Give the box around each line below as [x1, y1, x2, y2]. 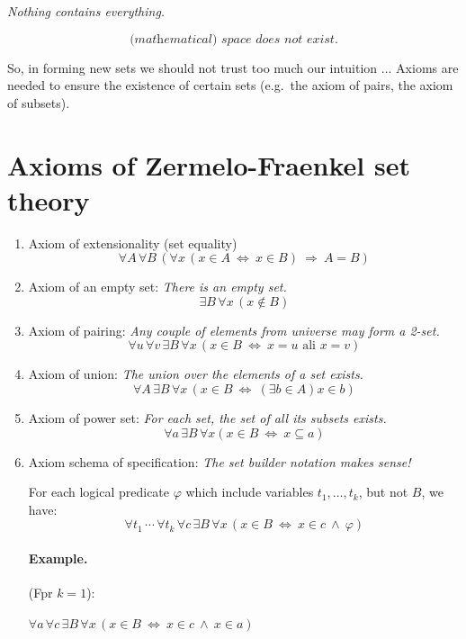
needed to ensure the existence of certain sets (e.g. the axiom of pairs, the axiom [7, 76, 453, 94]
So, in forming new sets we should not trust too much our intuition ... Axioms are [7, 58, 459, 76]
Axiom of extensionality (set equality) [28, 233, 237, 252]
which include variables [185, 482, 314, 501]
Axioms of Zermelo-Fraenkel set [7, 146, 410, 183]
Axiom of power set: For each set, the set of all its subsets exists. [28, 409, 387, 427]
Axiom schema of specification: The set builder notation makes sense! [28, 452, 411, 471]
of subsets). [7, 93, 70, 112]
